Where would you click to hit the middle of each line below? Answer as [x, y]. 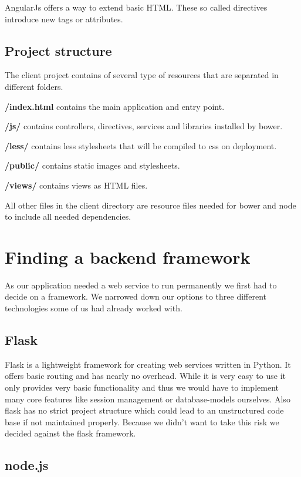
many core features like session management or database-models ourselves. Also [148, 399]
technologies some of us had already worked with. [94, 308]
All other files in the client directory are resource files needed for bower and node [150, 205]
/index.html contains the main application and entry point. [115, 106]
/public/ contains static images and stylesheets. [92, 165]
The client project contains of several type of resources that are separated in [142, 75]
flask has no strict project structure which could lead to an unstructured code [144, 410]
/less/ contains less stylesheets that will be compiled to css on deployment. [141, 145]
